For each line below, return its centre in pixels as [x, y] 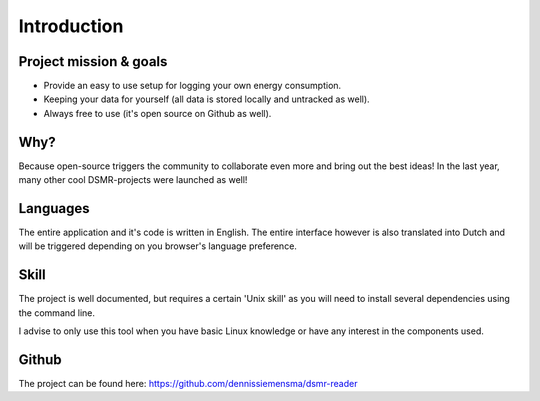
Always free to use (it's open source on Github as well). [157, 113]
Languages [54, 208]
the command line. [56, 312]
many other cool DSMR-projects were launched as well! [133, 180]
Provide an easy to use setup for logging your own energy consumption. [192, 86]
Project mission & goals [93, 61]
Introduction [71, 26]
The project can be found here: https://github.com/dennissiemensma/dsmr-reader [188, 384]
